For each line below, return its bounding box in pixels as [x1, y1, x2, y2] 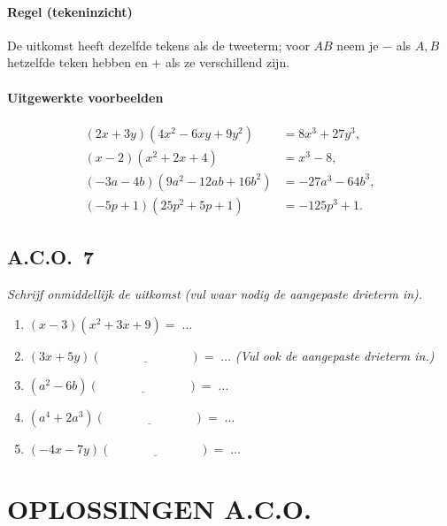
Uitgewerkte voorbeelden [7, 88, 164, 106]
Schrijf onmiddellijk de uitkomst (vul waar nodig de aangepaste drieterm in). [7, 285, 423, 303]
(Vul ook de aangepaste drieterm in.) [235, 346, 435, 364]
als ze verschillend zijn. [165, 53, 290, 72]
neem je [336, 35, 379, 54]
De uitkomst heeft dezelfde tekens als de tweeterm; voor [7, 35, 310, 54]
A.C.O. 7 [7, 243, 95, 271]
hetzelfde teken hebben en [7, 53, 148, 72]
